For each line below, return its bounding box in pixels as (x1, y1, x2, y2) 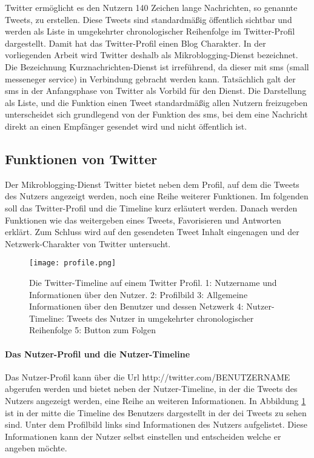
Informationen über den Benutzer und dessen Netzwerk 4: (29, 300, 244, 313)
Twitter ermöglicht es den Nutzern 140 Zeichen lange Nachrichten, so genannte (5, 1, 298, 13)
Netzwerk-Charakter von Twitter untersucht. (5, 237, 171, 250)
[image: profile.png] (29, 259, 116, 268)
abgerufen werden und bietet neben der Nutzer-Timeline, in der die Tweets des (5, 382, 298, 395)
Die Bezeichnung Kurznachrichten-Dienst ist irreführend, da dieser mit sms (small (5, 60, 309, 73)
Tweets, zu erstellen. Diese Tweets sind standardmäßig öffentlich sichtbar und (5, 13, 292, 25)
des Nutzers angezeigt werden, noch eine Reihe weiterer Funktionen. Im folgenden (5, 190, 309, 202)
